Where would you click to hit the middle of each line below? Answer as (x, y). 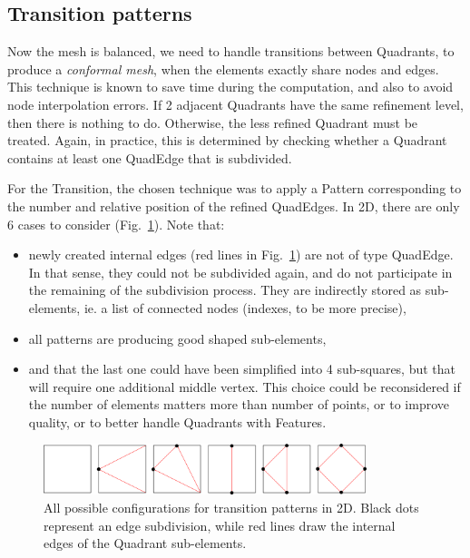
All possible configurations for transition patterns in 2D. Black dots (231, 508)
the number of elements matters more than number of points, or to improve (239, 404)
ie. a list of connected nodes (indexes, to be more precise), (245, 307)
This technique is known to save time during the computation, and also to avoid (230, 87)
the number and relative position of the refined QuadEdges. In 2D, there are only (234, 206)
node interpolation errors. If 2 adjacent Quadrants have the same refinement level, (235, 104)
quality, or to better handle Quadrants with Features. (177, 421)
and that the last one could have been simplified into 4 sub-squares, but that (242, 369)
